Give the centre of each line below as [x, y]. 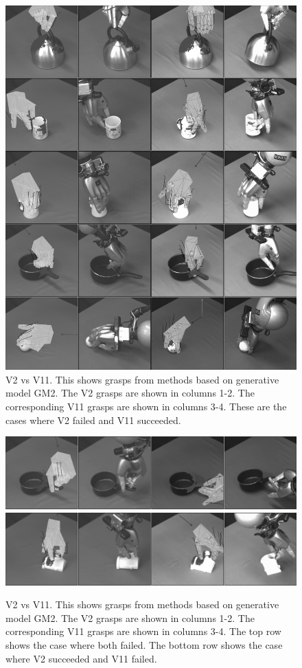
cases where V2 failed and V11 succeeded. [93, 420]
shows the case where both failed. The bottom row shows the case [144, 645]
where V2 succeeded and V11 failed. [81, 658]
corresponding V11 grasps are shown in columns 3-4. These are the [146, 406]
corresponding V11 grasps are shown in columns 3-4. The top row [143, 631]
